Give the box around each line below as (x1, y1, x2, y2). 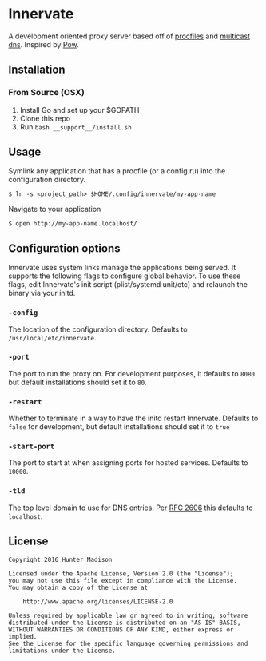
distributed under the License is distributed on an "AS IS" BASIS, (8, 619, 241, 627)
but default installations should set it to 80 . (8, 377, 147, 387)
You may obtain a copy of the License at (8, 583, 149, 591)
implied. (8, 632, 38, 640)
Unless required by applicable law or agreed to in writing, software (8, 611, 248, 619)
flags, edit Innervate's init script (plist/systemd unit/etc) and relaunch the (8, 280, 248, 289)
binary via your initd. (8, 289, 76, 298)
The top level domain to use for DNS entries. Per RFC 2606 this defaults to (8, 503, 253, 512)
